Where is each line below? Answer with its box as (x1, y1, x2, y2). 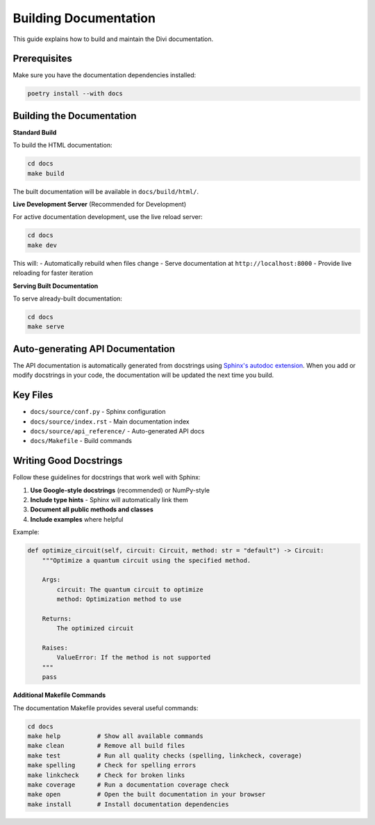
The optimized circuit (56, 625, 135, 632)
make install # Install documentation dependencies (27, 800, 229, 808)
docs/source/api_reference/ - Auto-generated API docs (30, 426, 205, 435)
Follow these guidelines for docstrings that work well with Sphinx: (12, 473, 201, 481)
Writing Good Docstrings (12, 455, 123, 467)
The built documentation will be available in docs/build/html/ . (12, 187, 199, 195)
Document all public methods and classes (30, 505, 154, 514)
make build (27, 169, 65, 177)
